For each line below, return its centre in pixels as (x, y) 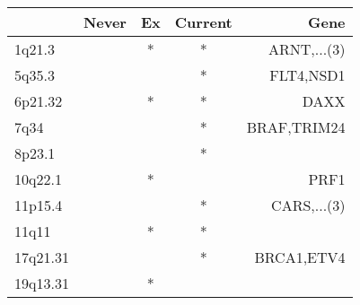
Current (203, 22)
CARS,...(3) (308, 205)
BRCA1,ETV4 (300, 257)
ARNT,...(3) (307, 49)
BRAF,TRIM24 (296, 127)
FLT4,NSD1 (307, 75)
